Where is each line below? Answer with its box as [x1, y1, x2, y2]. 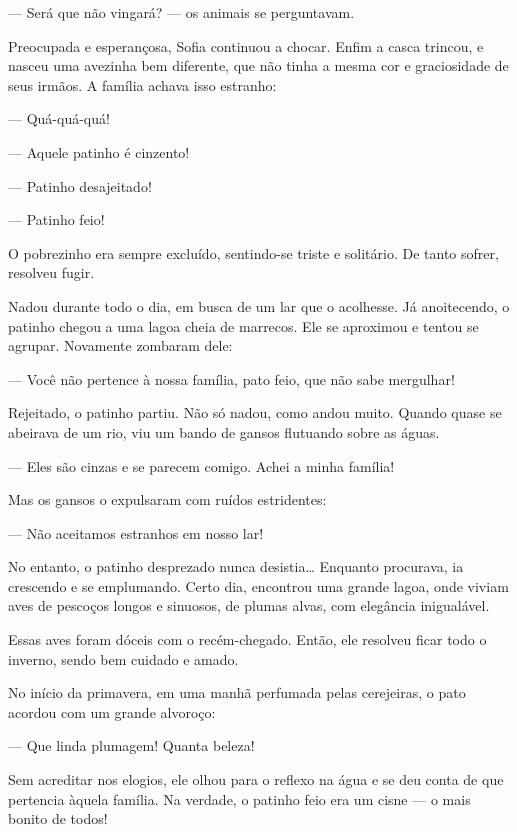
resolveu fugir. [8, 262, 95, 283]
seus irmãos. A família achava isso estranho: [8, 74, 277, 95]
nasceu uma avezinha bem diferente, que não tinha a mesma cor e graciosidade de [8, 55, 509, 76]
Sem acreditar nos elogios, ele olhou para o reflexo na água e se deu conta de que [8, 769, 504, 790]
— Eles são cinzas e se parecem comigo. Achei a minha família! [8, 455, 395, 476]
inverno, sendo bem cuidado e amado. [8, 648, 239, 669]
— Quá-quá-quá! [8, 108, 110, 129]
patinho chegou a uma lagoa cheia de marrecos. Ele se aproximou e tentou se [8, 315, 479, 336]
